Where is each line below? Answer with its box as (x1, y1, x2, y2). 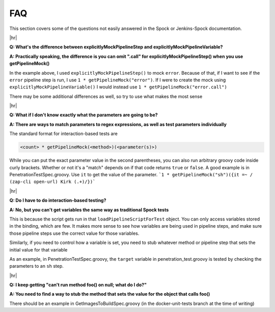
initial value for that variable (9, 246, 68, 253)
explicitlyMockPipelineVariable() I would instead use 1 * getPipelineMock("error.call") (9, 84, 228, 90)
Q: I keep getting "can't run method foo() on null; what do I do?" (9, 282, 147, 288)
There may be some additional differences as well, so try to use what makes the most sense (9, 93, 203, 99)
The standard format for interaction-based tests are (9, 131, 118, 137)
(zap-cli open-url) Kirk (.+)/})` (9, 179, 96, 185)
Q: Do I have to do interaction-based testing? (9, 197, 106, 203)
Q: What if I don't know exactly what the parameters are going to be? (9, 112, 158, 118)
